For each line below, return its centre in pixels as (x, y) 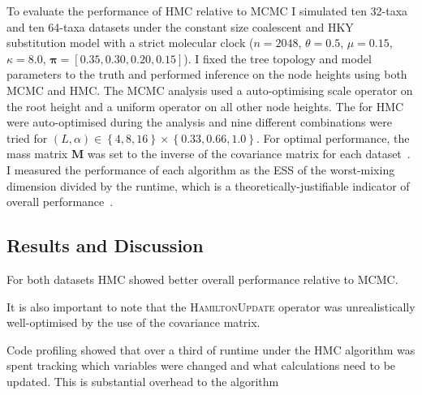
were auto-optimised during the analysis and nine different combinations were (199, 122)
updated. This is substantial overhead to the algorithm (143, 381)
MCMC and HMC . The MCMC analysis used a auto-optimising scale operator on (210, 90)
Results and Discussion (105, 245)
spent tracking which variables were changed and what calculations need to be (201, 365)
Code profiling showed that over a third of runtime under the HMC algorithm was (211, 349)
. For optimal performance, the (333, 137)
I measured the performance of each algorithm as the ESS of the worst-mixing (201, 169)
